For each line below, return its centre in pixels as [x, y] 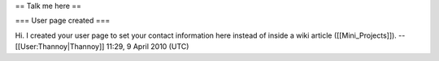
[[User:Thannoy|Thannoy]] [60, 47]
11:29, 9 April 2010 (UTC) [148, 47]
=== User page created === [63, 21]
